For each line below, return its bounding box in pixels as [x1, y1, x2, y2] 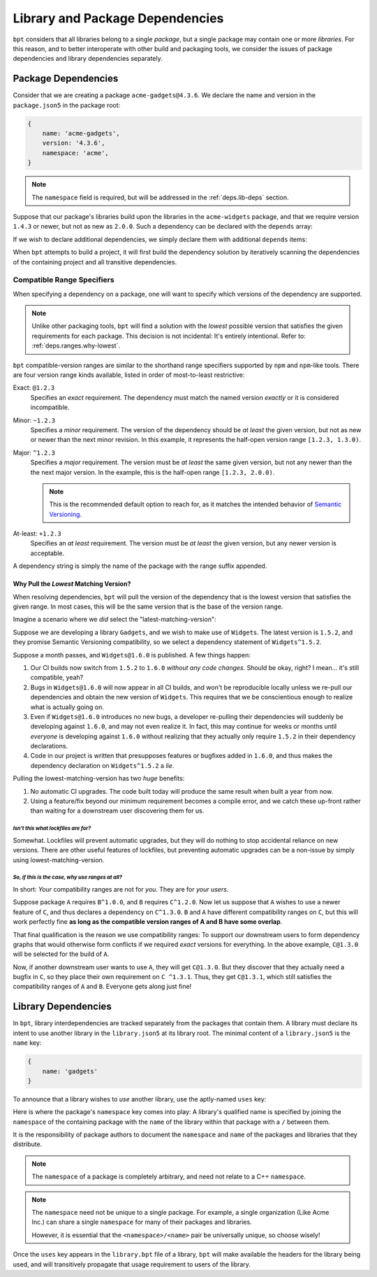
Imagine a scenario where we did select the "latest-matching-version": [13, 615, 216, 624]
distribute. [13, 1140, 43, 1148]
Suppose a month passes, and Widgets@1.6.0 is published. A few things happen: [13, 650, 251, 659]
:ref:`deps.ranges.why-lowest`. [31, 341, 120, 350]
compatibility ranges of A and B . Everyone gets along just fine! [13, 983, 192, 991]
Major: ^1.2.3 [13, 448, 56, 457]
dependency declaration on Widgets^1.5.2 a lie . [30, 761, 175, 769]
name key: [13, 1039, 42, 1047]
